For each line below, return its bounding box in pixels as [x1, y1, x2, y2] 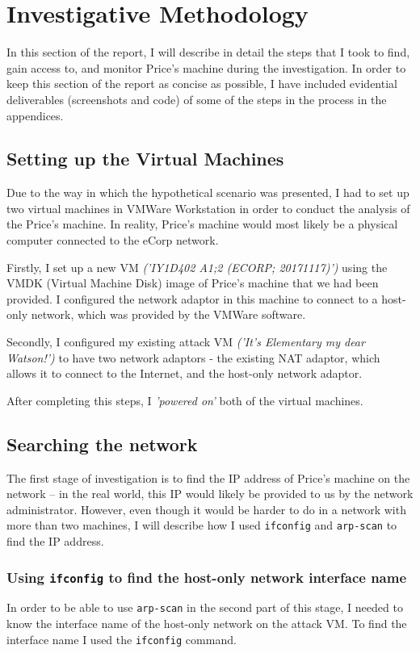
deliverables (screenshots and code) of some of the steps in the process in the [6, 90, 387, 107]
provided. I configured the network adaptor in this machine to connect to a [6, 290, 378, 307]
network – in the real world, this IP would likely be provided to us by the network [6, 485, 414, 502]
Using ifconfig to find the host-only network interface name [6, 567, 407, 587]
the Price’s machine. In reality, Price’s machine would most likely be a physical [6, 216, 398, 232]
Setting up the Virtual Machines [6, 146, 284, 171]
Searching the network [6, 431, 198, 456]
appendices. [6, 107, 64, 123]
